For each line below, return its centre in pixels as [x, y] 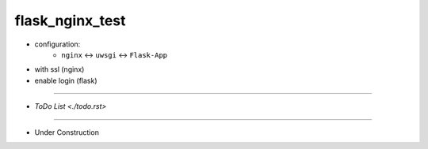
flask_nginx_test [70, 20]
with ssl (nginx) [59, 69]
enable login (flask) [66, 80]
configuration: [57, 44]
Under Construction [67, 132]
